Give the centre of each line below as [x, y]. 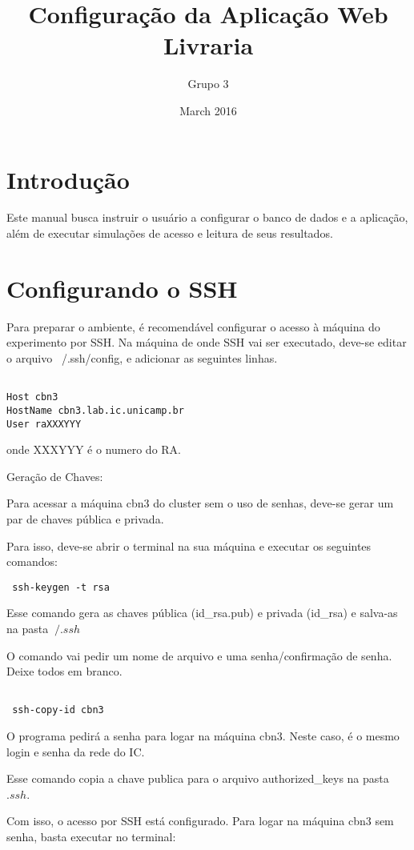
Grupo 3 [208, 84]
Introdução [68, 179]
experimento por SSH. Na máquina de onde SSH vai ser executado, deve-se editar [207, 342]
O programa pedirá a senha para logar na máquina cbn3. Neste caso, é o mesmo [203, 736]
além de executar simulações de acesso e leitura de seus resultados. [170, 233]
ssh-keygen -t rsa [61, 587]
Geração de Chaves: [55, 476]
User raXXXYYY [44, 424]
